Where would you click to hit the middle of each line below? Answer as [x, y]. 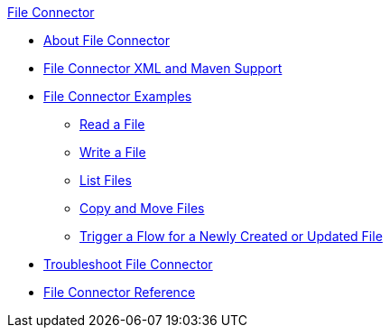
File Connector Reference [120, 292]
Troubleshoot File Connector [128, 264]
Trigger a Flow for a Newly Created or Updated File [231, 236]
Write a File [113, 152]
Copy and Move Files [142, 208]
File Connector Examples [118, 96]
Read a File [112, 124]
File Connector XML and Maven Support [163, 68]
